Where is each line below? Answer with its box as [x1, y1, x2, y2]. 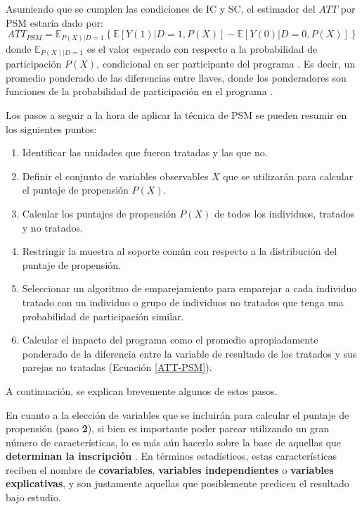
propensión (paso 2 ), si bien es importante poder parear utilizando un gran [6, 421, 330, 436]
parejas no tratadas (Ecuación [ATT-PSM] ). [22, 360, 212, 375]
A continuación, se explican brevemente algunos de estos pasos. [6, 383, 278, 398]
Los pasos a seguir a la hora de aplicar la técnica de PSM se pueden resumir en [6, 108, 347, 122]
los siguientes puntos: [6, 121, 97, 136]
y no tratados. [22, 220, 83, 234]
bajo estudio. [6, 490, 61, 505]
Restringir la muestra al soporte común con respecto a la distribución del [22, 244, 337, 258]
